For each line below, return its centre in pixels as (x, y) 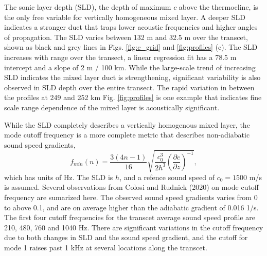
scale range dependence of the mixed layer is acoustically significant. (112, 107)
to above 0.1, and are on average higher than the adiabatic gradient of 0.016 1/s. (131, 207)
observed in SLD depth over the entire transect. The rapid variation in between (129, 87)
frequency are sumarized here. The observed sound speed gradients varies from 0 (131, 197)
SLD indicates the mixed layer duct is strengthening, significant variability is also (132, 77)
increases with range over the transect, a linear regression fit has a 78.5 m (120, 57)
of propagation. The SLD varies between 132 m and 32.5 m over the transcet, (126, 37)
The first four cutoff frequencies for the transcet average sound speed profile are (130, 217)
